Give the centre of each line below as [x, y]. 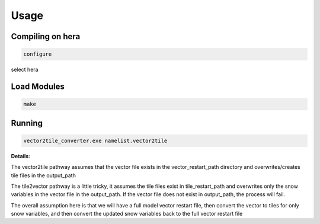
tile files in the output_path [44, 175]
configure [38, 54]
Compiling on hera [46, 36]
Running [27, 123]
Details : [21, 156]
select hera [25, 70]
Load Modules [38, 86]
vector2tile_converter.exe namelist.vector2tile [95, 140]
